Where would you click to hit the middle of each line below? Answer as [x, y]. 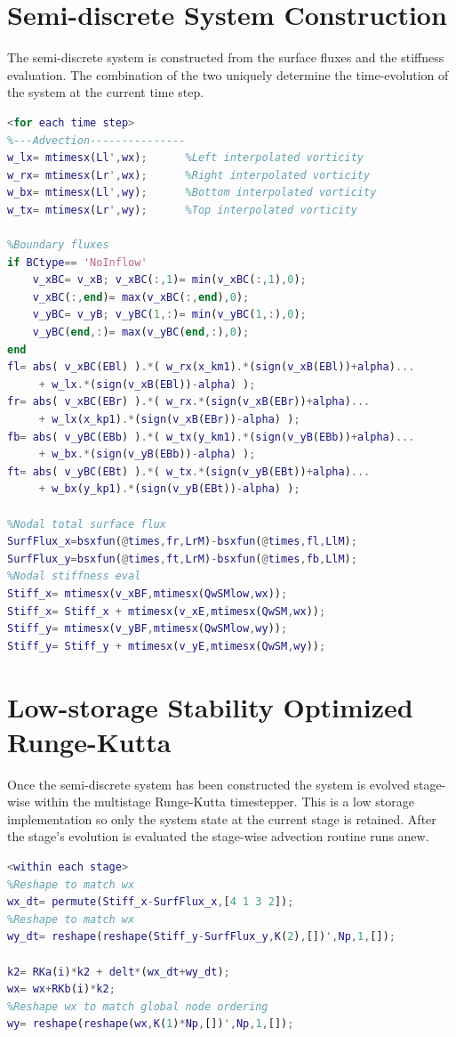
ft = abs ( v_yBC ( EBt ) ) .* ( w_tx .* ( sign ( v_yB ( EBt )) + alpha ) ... [189, 471]
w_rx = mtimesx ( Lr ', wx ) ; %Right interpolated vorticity [189, 175]
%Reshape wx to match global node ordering [138, 1006]
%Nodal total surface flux [87, 524]
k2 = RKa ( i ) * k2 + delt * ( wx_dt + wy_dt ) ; [119, 972]
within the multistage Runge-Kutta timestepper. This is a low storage [224, 802]
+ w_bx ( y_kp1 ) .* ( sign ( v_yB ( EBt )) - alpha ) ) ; [169, 489]
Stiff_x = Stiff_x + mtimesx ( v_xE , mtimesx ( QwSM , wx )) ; [167, 611]
